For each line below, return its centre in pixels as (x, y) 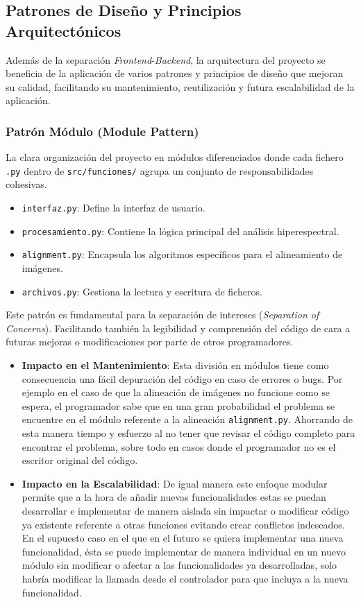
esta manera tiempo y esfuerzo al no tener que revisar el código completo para (188, 433)
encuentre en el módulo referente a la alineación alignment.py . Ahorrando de (187, 419)
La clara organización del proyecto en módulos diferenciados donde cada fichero (175, 157)
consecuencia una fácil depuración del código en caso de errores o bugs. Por (182, 378)
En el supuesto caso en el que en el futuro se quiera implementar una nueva (183, 538)
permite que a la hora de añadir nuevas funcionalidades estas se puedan (174, 497)
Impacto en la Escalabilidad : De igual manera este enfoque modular (175, 483)
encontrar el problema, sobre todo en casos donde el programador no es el (179, 446)
